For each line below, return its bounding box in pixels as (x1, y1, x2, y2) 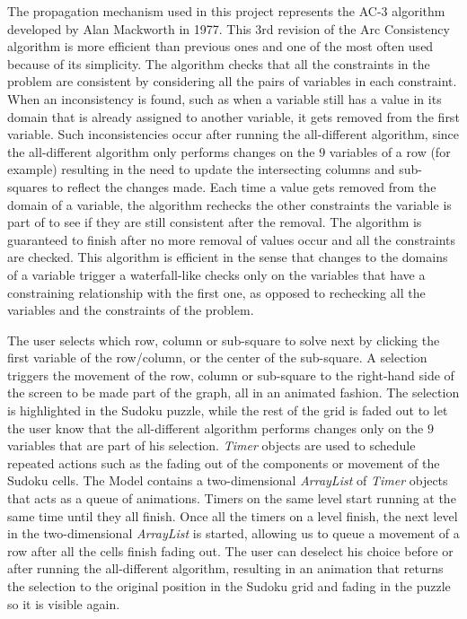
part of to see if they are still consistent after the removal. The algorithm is (7, 213, 422, 231)
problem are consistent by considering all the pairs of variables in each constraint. (7, 72, 457, 91)
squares (7, 177, 48, 196)
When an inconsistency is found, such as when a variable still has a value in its (7, 89, 442, 108)
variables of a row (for (329, 142, 451, 161)
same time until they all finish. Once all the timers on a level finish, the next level (7, 506, 458, 525)
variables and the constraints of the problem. (7, 301, 254, 319)
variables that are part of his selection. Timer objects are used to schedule (7, 436, 416, 455)
